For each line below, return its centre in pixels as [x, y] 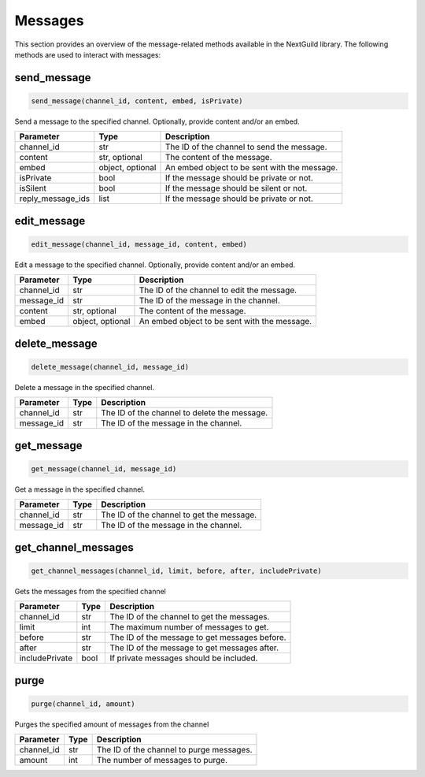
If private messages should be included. [184, 658]
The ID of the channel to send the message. [246, 147]
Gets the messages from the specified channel [91, 591]
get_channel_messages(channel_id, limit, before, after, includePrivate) [176, 571]
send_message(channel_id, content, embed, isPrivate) [137, 101]
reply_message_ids [55, 199]
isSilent [33, 188]
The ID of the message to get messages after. [194, 648]
